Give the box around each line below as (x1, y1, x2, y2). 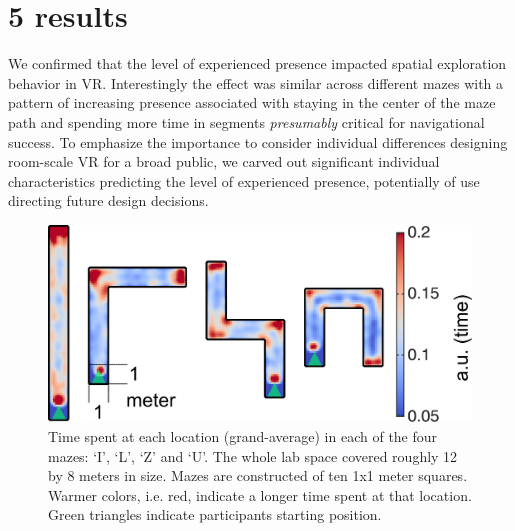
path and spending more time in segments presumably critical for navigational (8, 111, 485, 132)
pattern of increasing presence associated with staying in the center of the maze (8, 92, 496, 113)
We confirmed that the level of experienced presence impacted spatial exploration (8, 53, 507, 74)
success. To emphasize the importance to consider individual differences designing (8, 131, 508, 152)
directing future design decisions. (8, 190, 209, 211)
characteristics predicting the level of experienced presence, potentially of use (8, 170, 480, 191)
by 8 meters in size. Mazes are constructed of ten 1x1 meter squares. (48, 465, 468, 486)
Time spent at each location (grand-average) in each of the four (48, 425, 438, 446)
